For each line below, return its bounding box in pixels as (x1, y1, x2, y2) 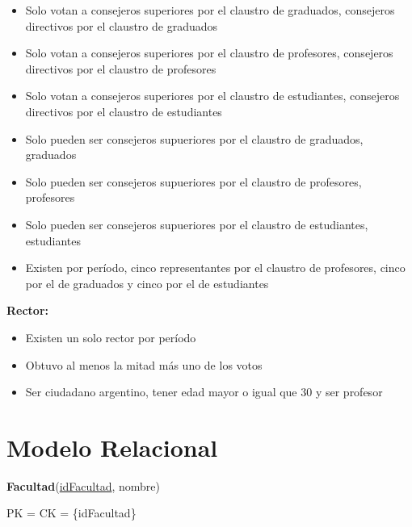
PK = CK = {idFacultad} (6, 504, 137, 521)
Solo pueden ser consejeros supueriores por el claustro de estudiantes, (25, 215, 368, 232)
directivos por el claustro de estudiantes (25, 102, 222, 119)
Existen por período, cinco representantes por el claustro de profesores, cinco (25, 259, 406, 276)
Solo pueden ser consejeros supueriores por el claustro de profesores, (25, 173, 362, 190)
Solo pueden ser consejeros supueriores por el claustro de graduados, (25, 130, 364, 147)
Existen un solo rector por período (25, 328, 196, 345)
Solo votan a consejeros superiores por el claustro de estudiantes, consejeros (25, 87, 400, 104)
